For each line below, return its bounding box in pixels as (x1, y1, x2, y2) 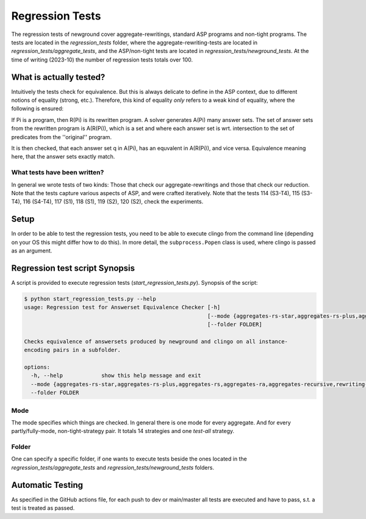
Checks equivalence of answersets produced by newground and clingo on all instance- (24, 338, 288, 345)
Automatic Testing (11, 479, 84, 490)
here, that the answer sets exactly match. (11, 153, 115, 160)
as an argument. (11, 247, 52, 254)
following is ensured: (11, 105, 64, 112)
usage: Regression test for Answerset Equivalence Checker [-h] (24, 304, 221, 311)
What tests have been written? (11, 168, 104, 177)
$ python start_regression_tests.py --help (24, 295, 157, 302)
